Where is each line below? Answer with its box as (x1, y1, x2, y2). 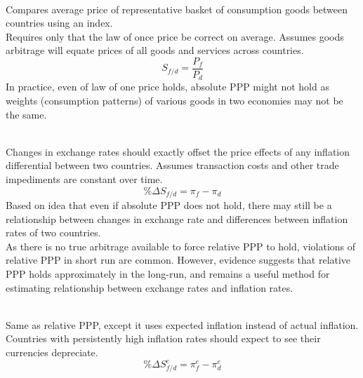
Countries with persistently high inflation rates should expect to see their (6, 331, 321, 346)
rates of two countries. (6, 225, 101, 240)
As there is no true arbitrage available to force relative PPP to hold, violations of (6, 238, 356, 253)
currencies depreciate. (6, 345, 98, 360)
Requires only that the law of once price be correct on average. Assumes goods (6, 29, 344, 43)
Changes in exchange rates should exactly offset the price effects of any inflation (6, 144, 350, 158)
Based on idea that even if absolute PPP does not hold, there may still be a (6, 198, 332, 212)
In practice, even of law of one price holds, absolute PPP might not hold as (6, 79, 329, 94)
